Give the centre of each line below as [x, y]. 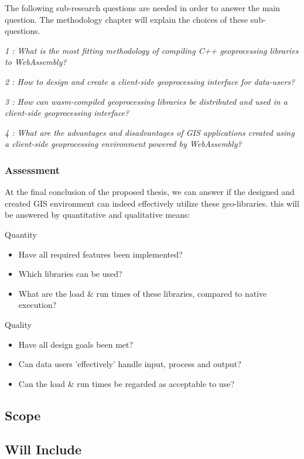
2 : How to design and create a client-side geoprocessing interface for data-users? [150, 81]
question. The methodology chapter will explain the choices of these [127, 19]
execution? [37, 305]
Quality [18, 324]
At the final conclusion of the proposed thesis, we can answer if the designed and [150, 192]
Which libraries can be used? [70, 274]
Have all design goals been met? [76, 344]
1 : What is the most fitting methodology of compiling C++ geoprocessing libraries [152, 50]
